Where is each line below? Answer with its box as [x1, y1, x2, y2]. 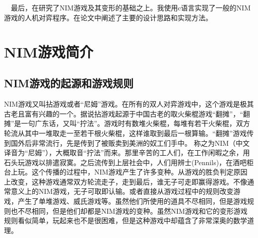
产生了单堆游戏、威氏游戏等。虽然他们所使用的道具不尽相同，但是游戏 [17, 196, 247, 206]
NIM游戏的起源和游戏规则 [4, 75, 133, 91]
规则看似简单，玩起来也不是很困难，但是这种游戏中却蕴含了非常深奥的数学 [4, 215, 247, 226]
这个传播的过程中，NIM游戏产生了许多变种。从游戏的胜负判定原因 [31, 167, 248, 177]
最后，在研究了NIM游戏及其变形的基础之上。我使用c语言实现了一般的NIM [10, 2, 251, 13]
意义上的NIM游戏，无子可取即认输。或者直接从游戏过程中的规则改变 [10, 186, 234, 196]
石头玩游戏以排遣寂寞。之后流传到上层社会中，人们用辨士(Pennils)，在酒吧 [4, 157, 247, 167]
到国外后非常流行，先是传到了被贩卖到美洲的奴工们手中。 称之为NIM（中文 [4, 137, 250, 148]
